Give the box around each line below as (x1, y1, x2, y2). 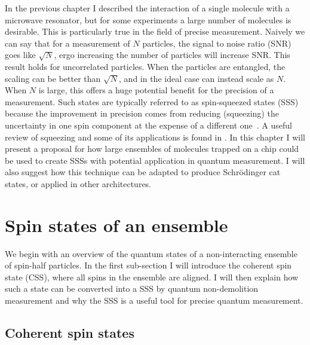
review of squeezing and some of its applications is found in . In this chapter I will (5, 130, 305, 143)
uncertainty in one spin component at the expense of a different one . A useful (5, 118, 292, 131)
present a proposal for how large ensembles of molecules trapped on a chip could (5, 142, 299, 155)
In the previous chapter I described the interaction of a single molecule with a (5, 2, 290, 14)
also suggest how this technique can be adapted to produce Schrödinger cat (5, 166, 281, 178)
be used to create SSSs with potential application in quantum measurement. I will (5, 154, 305, 166)
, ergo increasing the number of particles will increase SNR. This (54, 48, 290, 61)
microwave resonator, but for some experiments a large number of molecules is (5, 13, 291, 26)
